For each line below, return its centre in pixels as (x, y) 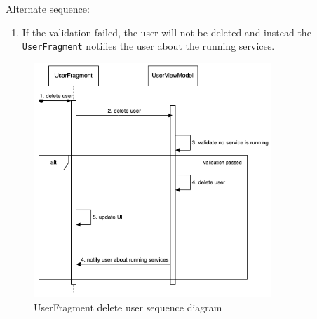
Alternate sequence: (48, 8)
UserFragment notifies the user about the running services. (148, 46)
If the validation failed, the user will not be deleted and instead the (167, 32)
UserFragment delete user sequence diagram (128, 307)
